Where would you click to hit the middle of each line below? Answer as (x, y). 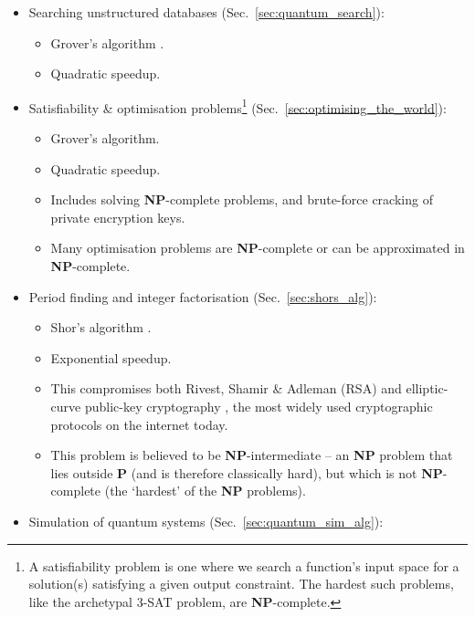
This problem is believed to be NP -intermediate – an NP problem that (252, 455)
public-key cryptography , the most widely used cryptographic (259, 406)
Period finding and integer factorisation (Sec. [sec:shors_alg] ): (203, 296)
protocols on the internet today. (139, 424)
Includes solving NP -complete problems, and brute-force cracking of (242, 199)
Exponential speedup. (111, 357)
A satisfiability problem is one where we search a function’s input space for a (244, 565)
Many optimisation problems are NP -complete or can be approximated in (258, 248)
